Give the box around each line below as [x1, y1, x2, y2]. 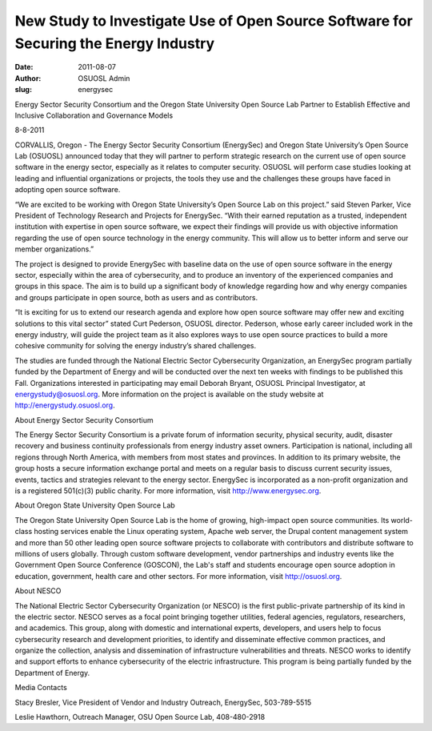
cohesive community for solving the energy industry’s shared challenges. [14, 341, 256, 351]
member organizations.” [14, 244, 94, 254]
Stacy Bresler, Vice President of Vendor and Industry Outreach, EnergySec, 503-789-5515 [14, 697, 312, 707]
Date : [14, 62, 34, 72]
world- [390, 515, 414, 524]
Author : [14, 73, 42, 83]
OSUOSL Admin [78, 73, 130, 83]
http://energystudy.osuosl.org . [14, 400, 115, 410]
